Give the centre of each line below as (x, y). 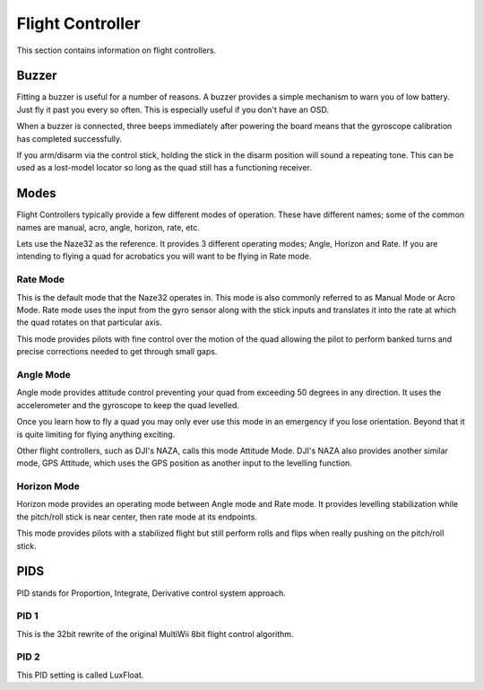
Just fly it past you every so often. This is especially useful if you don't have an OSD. (173, 109)
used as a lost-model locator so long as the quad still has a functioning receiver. (164, 168)
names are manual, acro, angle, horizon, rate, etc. (108, 227)
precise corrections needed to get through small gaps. (117, 352)
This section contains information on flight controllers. (117, 50)
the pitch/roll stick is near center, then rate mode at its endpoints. (137, 517)
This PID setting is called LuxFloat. (80, 675)
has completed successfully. (69, 138)
